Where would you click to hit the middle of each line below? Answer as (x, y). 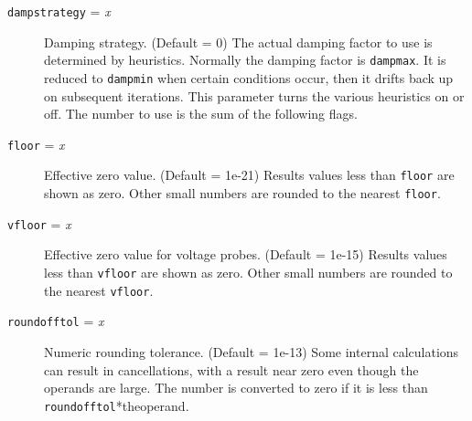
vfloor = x (39, 223)
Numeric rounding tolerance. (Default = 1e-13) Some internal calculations (252, 351)
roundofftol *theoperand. (117, 405)
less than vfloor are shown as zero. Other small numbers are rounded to (248, 272)
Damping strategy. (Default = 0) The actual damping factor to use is (238, 42)
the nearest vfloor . (99, 290)
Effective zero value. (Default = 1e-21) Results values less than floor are (249, 175)
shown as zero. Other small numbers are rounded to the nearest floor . (242, 193)
